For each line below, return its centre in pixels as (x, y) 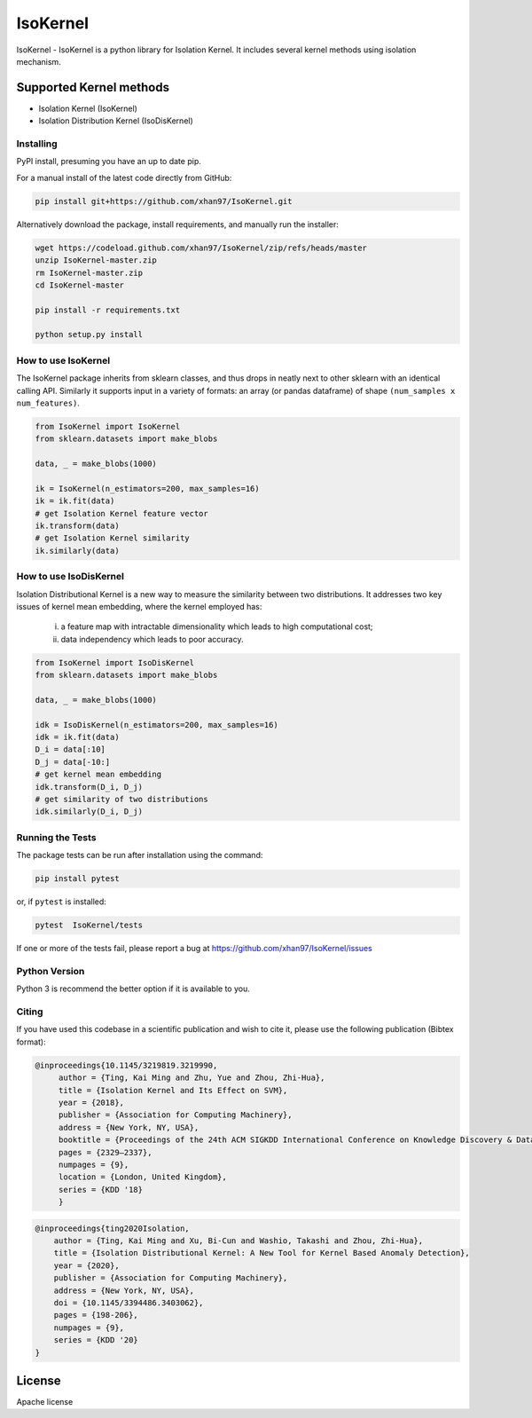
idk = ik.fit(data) (77, 737)
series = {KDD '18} (101, 1190)
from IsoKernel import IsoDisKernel (115, 662)
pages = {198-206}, (96, 1315)
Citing (30, 1012)
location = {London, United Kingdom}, (143, 1177)
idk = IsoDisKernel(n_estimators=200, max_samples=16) (156, 725)
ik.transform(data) (77, 526)
